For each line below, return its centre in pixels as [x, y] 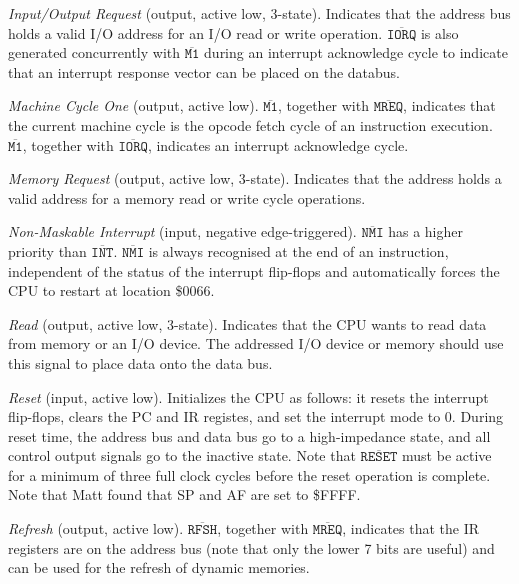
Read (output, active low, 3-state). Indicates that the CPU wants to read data [247, 323]
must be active [447, 455]
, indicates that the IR [411, 528]
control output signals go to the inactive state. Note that [182, 455]
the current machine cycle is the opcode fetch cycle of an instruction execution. [250, 124]
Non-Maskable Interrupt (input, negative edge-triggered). [182, 231]
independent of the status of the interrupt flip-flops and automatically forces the [254, 270]
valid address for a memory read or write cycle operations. [187, 197]
